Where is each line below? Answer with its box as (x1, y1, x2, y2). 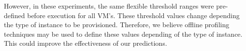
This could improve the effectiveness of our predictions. (4, 38, 167, 48)
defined (4, 10, 25, 20)
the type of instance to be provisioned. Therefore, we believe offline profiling (4, 20, 230, 30)
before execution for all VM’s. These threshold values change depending (27, 10, 240, 20)
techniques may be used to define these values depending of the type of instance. (4, 29, 243, 39)
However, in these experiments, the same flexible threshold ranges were (4, 1, 214, 10)
